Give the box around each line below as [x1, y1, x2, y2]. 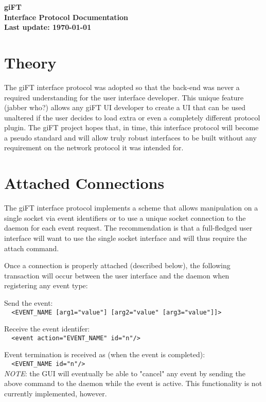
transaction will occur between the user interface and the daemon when [4, 270, 229, 281]
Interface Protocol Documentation [4, 11, 129, 22]
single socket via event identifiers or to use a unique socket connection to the [4, 212, 246, 223]
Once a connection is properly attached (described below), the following [4, 260, 230, 271]
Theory [4, 51, 57, 73]
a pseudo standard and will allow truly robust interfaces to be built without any [4, 132, 257, 143]
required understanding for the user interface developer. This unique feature [4, 92, 244, 102]
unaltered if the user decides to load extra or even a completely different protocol [4, 112, 260, 123]
